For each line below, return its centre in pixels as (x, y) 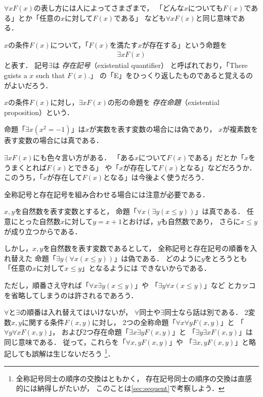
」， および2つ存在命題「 (89, 332)
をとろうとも (226, 258)
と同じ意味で (217, 17)
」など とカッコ (230, 285)
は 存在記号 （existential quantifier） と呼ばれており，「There (150, 65)
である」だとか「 (216, 157)
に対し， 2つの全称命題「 (134, 322)
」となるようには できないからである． (146, 268)
